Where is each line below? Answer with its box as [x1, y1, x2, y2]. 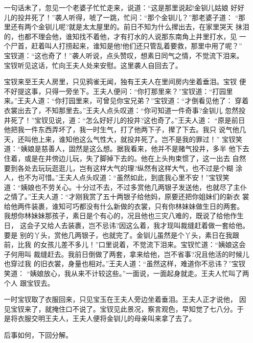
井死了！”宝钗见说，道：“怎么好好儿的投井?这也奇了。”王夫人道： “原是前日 [4, 114, 245, 125]
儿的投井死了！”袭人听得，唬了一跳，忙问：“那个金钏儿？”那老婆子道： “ [4, 12, 239, 22]
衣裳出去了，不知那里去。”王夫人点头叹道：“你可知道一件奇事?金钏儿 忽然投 [4, 105, 246, 115]
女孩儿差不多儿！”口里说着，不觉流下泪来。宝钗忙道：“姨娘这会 [40, 239, 246, 250]
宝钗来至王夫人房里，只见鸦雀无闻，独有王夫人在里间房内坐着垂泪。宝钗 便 [4, 76, 246, 87]
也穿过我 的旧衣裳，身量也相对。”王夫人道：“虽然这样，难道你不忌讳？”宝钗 [4, 258, 246, 269]
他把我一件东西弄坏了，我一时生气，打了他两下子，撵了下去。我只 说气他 [4, 124, 239, 135]
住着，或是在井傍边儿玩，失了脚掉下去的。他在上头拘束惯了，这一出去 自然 [4, 153, 246, 163]
